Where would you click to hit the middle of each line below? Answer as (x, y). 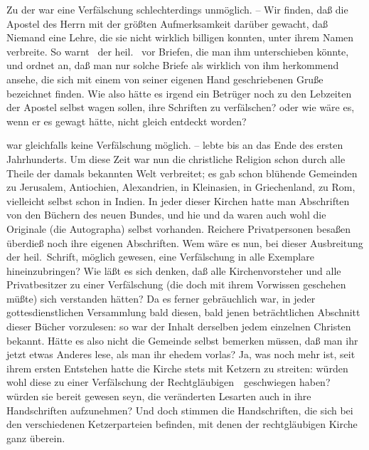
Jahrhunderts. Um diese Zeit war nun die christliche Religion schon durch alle (176, 158)
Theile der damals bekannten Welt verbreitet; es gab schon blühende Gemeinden (182, 173)
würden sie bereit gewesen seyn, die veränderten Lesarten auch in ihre (159, 396)
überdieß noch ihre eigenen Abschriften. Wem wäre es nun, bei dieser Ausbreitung (185, 242)
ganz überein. (36, 438)
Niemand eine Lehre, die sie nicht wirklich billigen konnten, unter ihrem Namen (180, 37)
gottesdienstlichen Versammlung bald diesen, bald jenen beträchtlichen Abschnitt (183, 312)
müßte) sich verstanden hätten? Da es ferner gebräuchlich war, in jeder (161, 298)
